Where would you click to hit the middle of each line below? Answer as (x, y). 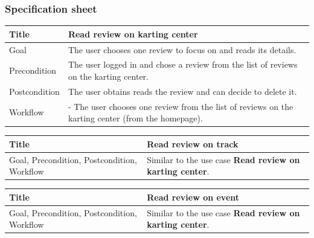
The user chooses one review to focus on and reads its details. (182, 49)
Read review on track (193, 143)
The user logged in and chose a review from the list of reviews (183, 64)
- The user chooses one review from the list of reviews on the (181, 106)
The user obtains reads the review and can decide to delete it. (182, 91)
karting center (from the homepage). (135, 118)
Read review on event (193, 197)
